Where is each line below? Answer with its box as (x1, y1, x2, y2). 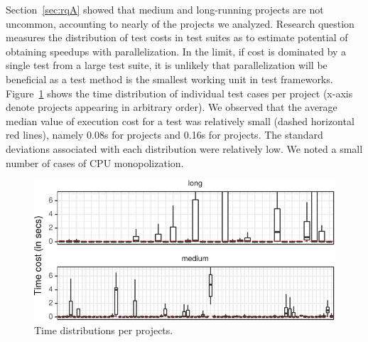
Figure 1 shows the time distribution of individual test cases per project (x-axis (6, 85, 353, 100)
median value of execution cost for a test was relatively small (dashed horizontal (6, 113, 355, 128)
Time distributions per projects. (34, 323, 173, 338)
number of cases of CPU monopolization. (6, 155, 184, 170)
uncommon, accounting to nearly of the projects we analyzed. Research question (6, 16, 355, 31)
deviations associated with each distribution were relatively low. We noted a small (6, 141, 363, 156)
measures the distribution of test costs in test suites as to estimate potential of (6, 30, 348, 45)
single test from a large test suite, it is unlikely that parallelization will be (6, 58, 328, 73)
